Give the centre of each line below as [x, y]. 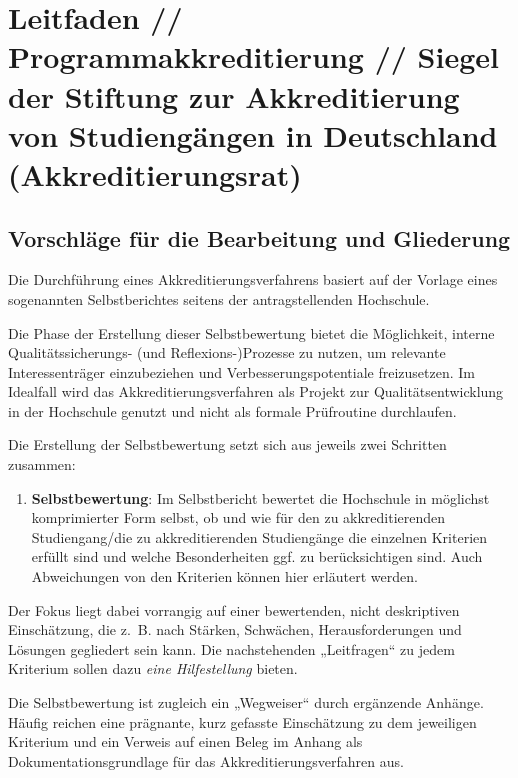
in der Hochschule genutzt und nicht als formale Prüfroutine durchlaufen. [232, 410]
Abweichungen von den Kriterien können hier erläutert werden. [224, 576]
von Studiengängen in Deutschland [253, 134]
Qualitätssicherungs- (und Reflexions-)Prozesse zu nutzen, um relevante [227, 352]
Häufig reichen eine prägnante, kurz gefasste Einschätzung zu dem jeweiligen [242, 721]
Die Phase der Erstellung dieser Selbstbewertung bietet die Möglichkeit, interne [251, 332]
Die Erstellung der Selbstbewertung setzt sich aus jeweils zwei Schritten [227, 444]
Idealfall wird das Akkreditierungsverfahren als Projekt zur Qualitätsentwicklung [256, 391]
